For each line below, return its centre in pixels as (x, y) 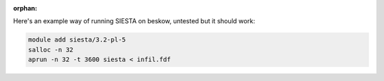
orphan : (25, 8)
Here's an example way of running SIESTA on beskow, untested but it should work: (134, 21)
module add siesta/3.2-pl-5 (77, 40)
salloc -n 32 (51, 50)
